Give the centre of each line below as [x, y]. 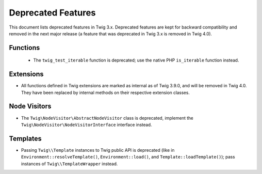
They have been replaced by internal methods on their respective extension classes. [106, 93]
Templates [25, 138]
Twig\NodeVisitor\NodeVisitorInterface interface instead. [87, 125]
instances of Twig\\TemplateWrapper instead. [70, 164]
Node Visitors [30, 106]
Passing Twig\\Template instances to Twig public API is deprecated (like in [98, 150]
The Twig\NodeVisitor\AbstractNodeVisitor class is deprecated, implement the [107, 118]
